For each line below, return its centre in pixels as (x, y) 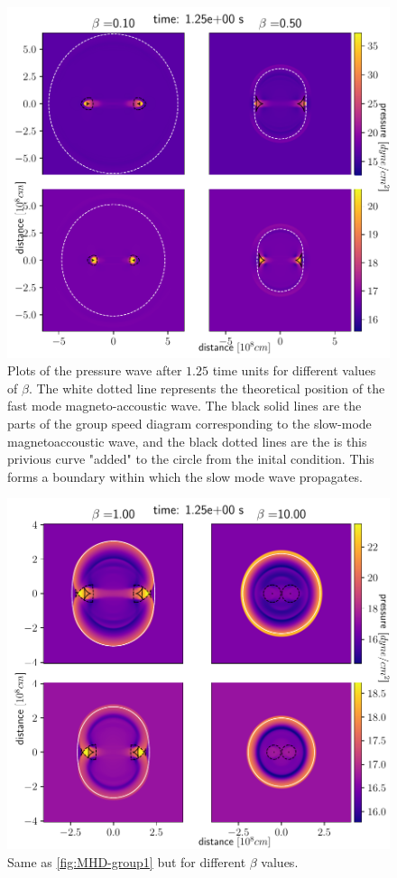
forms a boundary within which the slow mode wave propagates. (185, 476)
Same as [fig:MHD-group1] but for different (127, 861)
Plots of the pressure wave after (95, 370)
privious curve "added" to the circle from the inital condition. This (191, 459)
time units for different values (294, 370)
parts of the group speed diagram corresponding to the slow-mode (189, 424)
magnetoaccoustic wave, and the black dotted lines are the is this (187, 441)
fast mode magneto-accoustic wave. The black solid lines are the (185, 406)
